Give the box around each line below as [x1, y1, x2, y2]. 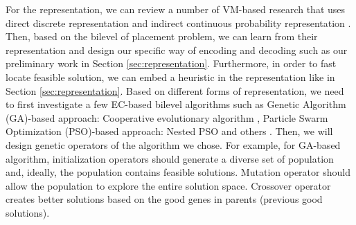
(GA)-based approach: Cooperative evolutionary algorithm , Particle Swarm [6, 110, 328, 125]
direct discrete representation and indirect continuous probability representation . [6, 15, 351, 30]
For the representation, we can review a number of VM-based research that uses [6, 2, 346, 16]
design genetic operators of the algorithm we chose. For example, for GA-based [6, 137, 341, 152]
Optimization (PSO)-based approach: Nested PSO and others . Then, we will [6, 124, 333, 138]
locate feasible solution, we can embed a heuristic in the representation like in [6, 69, 335, 84]
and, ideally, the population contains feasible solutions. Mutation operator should [6, 165, 350, 179]
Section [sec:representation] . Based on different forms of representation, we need [6, 83, 344, 98]
